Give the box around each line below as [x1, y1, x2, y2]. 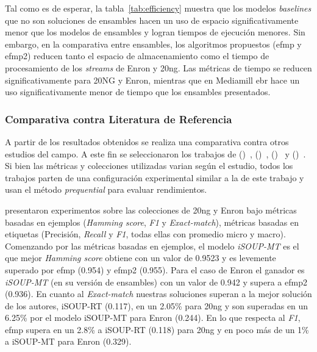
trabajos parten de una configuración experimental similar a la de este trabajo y [5, 171, 304, 184]
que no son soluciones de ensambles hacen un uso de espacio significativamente [5, 13, 299, 26]
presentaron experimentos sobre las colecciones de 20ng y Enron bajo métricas [5, 203, 297, 216]
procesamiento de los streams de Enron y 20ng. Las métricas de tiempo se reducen [5, 61, 312, 74]
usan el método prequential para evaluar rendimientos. [5, 183, 207, 196]
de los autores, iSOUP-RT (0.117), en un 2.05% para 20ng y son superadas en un [5, 299, 308, 312]
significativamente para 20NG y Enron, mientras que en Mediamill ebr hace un [5, 73, 300, 86]
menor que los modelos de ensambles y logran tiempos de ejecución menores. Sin [5, 26, 305, 38]
